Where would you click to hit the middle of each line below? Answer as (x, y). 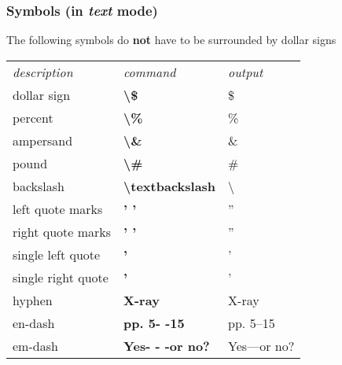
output (246, 72)
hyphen (33, 300)
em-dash (35, 345)
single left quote (57, 254)
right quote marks (62, 231)
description (43, 72)
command (150, 72)
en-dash (34, 323)
